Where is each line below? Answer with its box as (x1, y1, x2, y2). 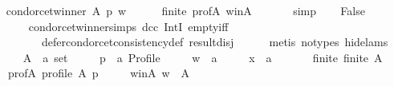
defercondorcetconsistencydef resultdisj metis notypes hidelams (41, 33, 388, 50)
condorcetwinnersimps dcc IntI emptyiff (28, 18, 229, 34)
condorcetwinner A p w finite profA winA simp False (6, 2, 365, 18)
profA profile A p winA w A (7, 64, 190, 81)
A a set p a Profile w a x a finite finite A (22, 49, 383, 65)
